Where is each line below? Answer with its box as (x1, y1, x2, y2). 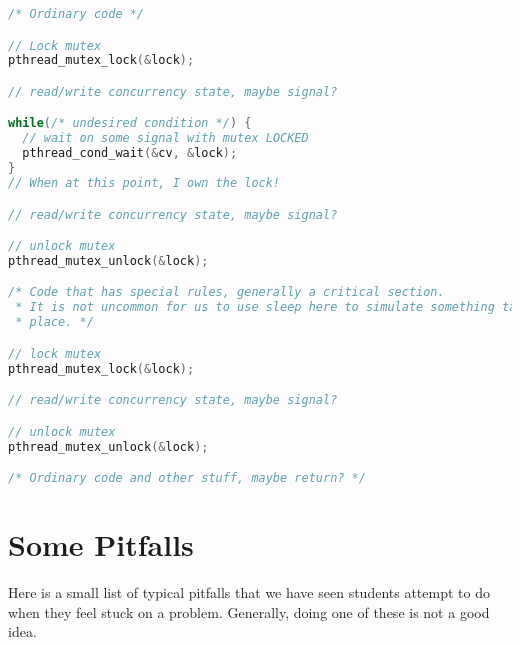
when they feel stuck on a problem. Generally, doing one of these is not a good (8, 601, 490, 622)
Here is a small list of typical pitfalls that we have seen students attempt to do (8, 582, 490, 603)
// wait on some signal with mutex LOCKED (22, 131, 309, 146)
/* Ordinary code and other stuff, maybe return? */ (8, 471, 366, 486)
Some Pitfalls (8, 524, 194, 565)
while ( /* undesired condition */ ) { (8, 116, 252, 131)
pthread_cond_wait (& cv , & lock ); (22, 146, 238, 161)
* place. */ (15, 315, 94, 330)
